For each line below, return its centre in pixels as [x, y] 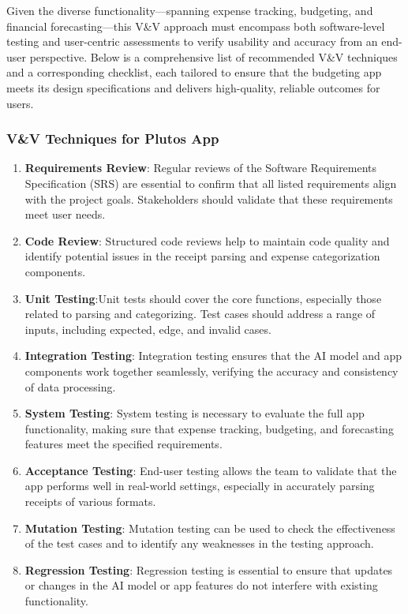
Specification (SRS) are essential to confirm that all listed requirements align [211, 183]
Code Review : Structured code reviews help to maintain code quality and [207, 240]
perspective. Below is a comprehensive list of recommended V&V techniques [213, 56]
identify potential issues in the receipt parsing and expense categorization [202, 256]
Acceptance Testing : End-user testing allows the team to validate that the [211, 470]
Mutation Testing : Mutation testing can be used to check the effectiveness [210, 528]
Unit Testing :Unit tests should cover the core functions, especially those [203, 298]
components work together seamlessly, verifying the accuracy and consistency [211, 371]
